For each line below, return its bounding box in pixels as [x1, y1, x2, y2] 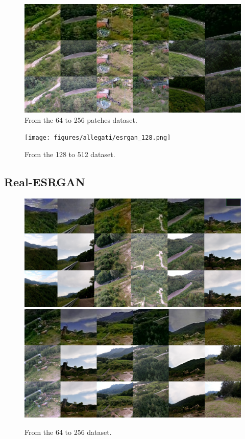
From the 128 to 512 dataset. [24, 148, 115, 159]
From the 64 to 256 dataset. [24, 426, 112, 437]
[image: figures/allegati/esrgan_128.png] [24, 134, 171, 142]
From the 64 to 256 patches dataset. [24, 114, 137, 125]
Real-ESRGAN [4, 173, 85, 189]
